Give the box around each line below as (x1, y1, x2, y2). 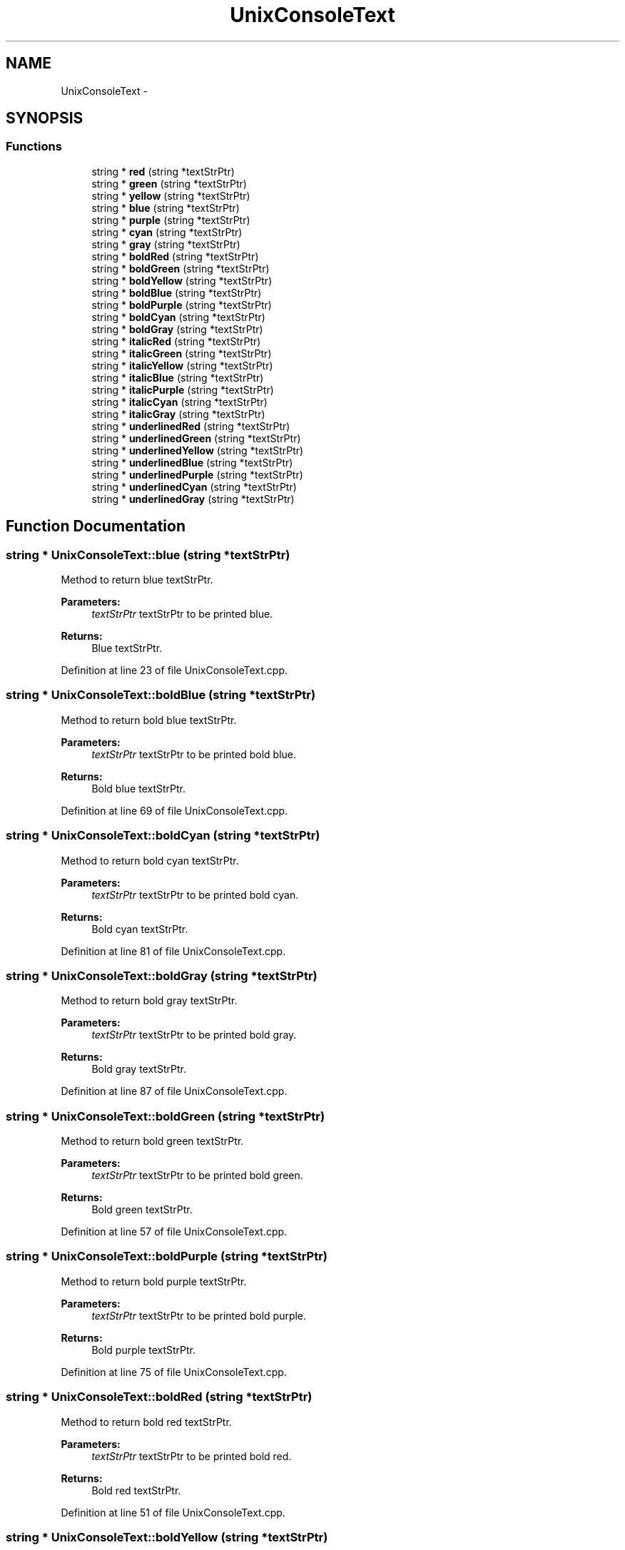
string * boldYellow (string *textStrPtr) (91, 274, 273, 287)
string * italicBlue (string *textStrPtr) (91, 371, 264, 384)
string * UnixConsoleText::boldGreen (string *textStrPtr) (6, 1108, 325, 1123)
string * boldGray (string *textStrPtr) (91, 322, 263, 335)
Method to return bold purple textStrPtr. (61, 1275, 247, 1288)
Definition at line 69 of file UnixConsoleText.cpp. (61, 804, 288, 817)
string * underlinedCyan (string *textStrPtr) (91, 480, 297, 493)
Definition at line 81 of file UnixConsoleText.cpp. (61, 944, 286, 957)
